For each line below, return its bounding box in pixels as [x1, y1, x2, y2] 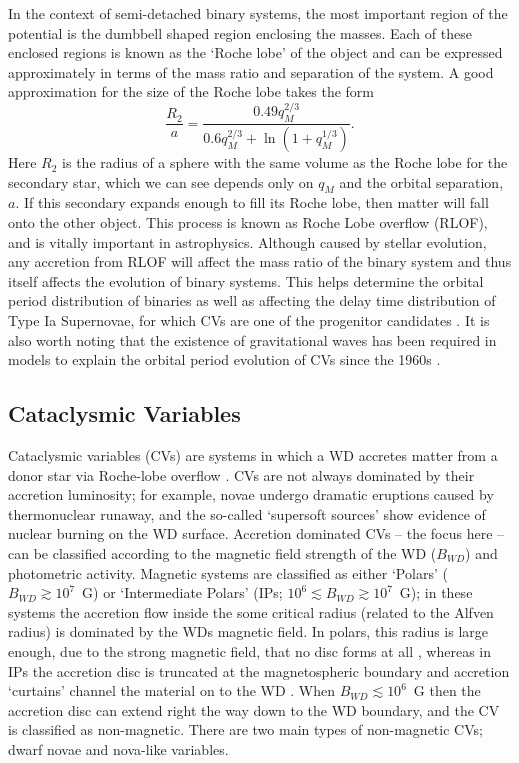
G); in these [399, 582, 473, 603]
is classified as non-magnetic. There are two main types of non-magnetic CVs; [8, 719, 483, 740]
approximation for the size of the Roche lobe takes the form [8, 81, 375, 102]
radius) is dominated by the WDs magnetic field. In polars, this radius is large [8, 621, 489, 642]
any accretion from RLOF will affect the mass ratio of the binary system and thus [8, 251, 512, 272]
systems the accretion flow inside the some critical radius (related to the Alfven [8, 601, 494, 622]
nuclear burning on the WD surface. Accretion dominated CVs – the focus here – [8, 523, 505, 544]
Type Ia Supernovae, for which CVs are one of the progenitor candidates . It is [8, 310, 490, 331]
